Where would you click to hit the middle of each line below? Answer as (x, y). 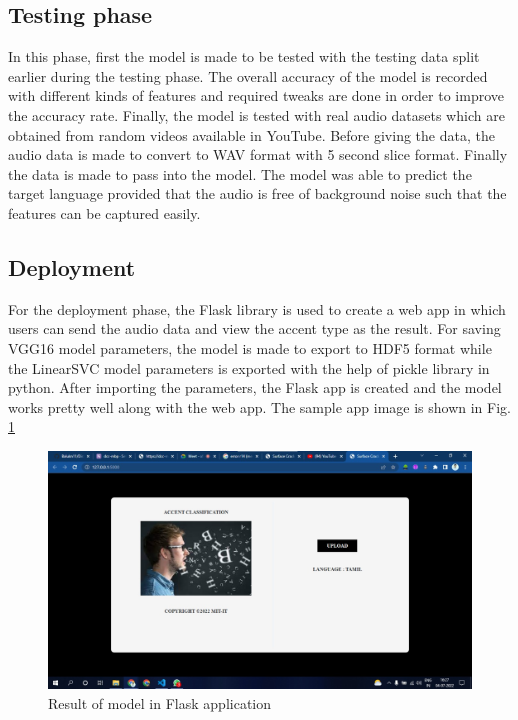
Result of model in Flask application (160, 702)
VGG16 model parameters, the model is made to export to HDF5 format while (250, 347)
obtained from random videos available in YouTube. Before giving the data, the (251, 134)
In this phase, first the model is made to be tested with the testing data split (244, 56)
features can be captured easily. (104, 212)
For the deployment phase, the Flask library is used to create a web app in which (257, 308)
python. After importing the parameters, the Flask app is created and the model (255, 387)
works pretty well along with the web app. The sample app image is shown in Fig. (259, 406)
